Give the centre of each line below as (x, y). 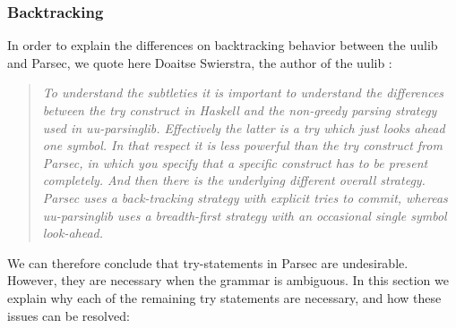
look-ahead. (73, 233)
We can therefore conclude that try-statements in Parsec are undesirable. (208, 262)
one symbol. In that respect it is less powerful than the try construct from (242, 145)
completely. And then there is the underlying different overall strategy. (234, 180)
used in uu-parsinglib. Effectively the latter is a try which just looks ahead (244, 127)
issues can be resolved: (69, 315)
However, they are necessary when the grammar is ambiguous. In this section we (228, 280)
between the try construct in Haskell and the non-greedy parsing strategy (240, 110)
